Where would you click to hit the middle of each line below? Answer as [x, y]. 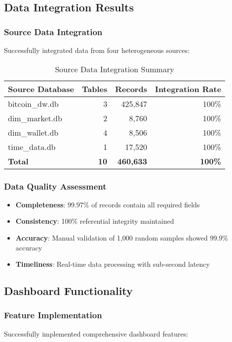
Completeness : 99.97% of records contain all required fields [108, 204]
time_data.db [32, 147]
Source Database [41, 89]
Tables [95, 89]
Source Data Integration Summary [115, 69]
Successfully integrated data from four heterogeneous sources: [97, 50]
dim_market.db [35, 118]
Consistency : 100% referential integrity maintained [95, 221]
